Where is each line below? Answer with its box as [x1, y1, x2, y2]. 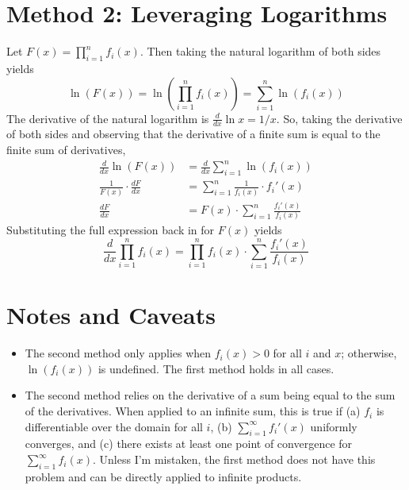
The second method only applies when [25, 345, 212, 361]
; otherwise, [341, 345, 397, 361]
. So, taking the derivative [276, 110, 403, 126]
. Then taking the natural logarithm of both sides [140, 43, 381, 60]
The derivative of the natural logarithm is [6, 110, 209, 126]
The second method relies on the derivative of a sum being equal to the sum [25, 387, 396, 403]
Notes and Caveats [6, 299, 216, 331]
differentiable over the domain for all [25, 418, 203, 434]
